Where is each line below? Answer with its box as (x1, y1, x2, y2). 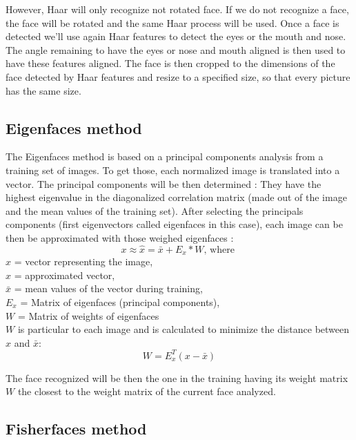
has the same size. (6, 83, 81, 97)
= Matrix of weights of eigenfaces (17, 308, 159, 323)
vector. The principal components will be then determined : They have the (6, 176, 322, 191)
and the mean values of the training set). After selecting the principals (6, 203, 304, 218)
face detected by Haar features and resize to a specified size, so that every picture (6, 69, 350, 84)
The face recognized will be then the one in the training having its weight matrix (6, 370, 348, 385)
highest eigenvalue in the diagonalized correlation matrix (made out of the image (6, 190, 347, 204)
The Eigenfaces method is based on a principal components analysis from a (6, 149, 324, 164)
